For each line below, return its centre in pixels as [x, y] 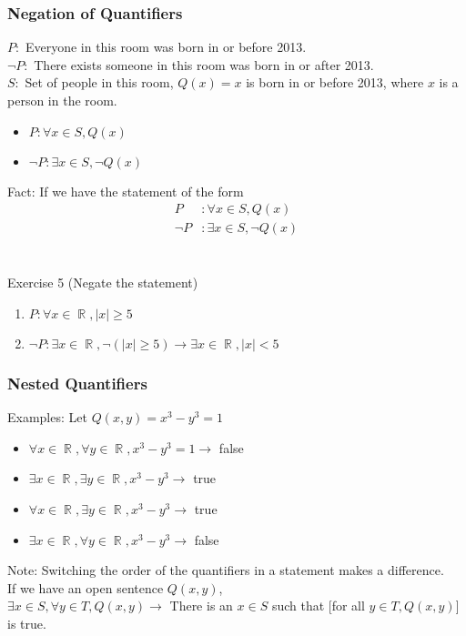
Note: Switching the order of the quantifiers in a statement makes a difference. [226, 570]
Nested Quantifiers [77, 383]
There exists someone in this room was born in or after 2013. [204, 64]
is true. [27, 623]
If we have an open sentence [86, 587]
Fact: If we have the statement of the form [126, 191]
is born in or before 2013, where [335, 82]
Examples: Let [47, 417]
